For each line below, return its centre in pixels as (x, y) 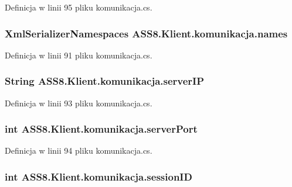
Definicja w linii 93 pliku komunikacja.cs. (79, 103)
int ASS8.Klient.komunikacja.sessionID (99, 176)
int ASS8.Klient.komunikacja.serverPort (101, 129)
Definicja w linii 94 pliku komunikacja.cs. (79, 150)
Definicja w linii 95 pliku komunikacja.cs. (79, 7)
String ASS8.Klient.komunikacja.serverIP (105, 81)
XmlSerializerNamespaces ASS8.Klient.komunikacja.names (146, 33)
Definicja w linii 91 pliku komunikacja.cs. (79, 55)
